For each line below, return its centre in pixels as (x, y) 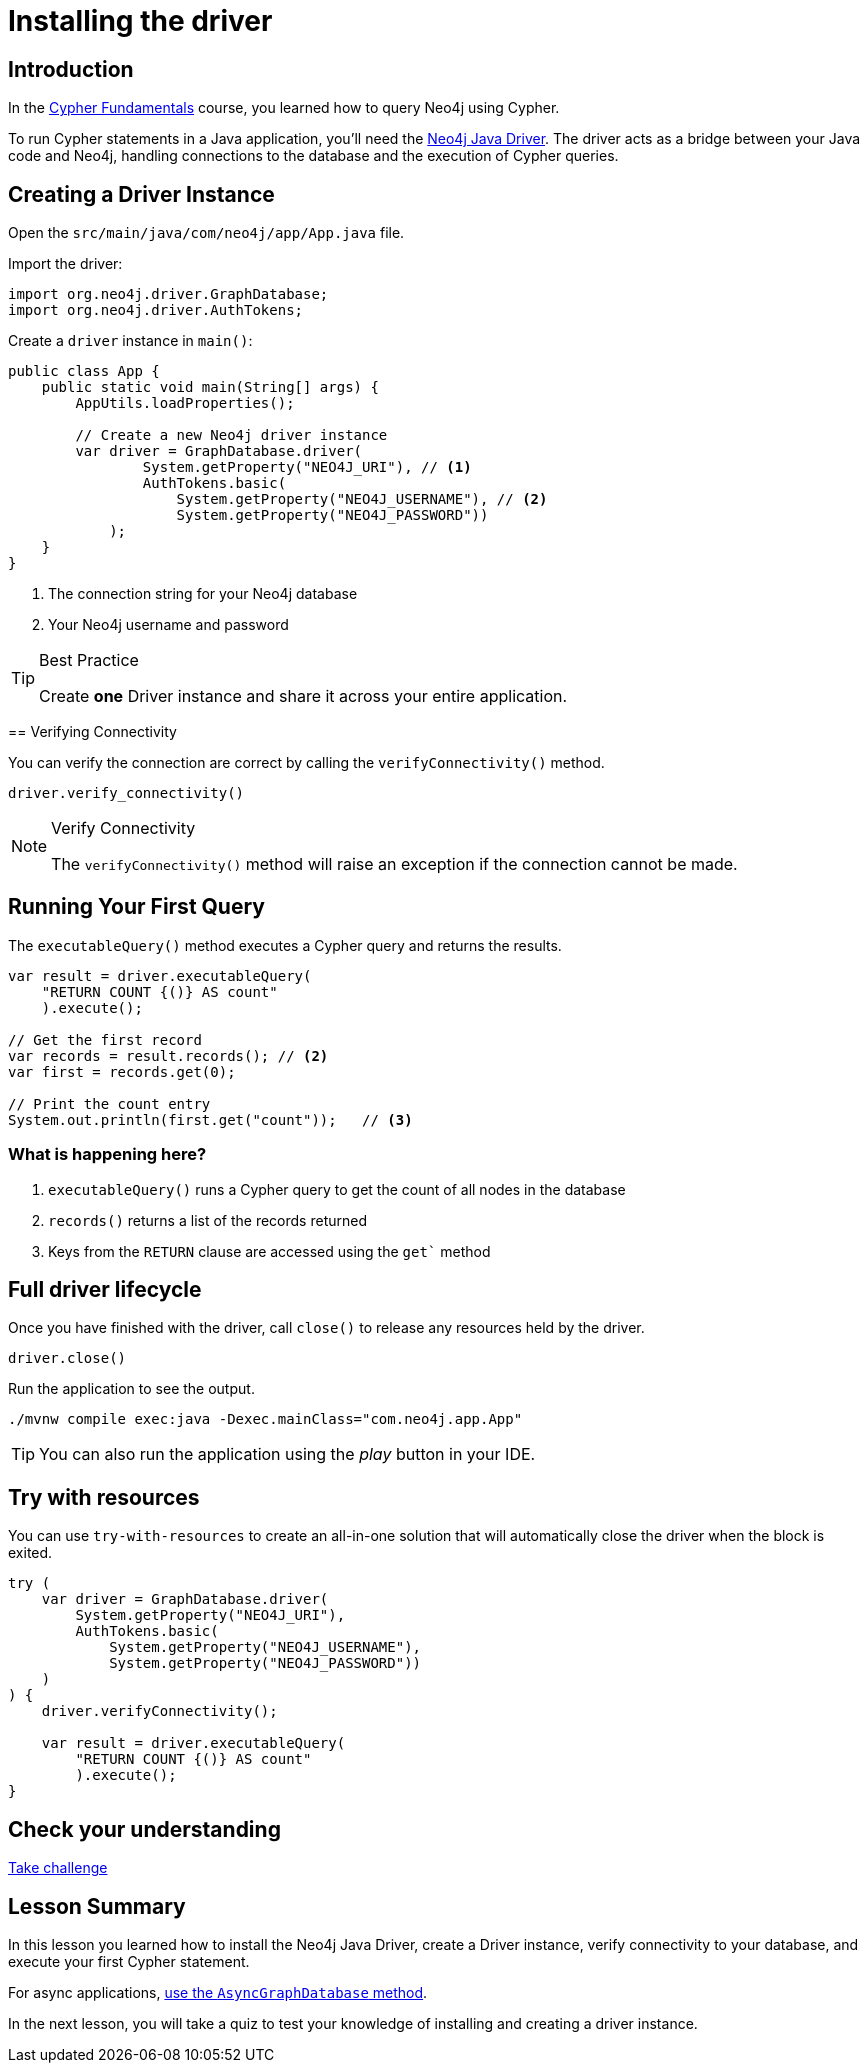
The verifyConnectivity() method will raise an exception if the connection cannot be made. (394, 864)
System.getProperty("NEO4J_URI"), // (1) (307, 467)
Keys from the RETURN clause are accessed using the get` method (269, 1251)
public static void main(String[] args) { (210, 387)
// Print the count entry (109, 1103)
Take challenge (58, 1868)
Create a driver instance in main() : (130, 341)
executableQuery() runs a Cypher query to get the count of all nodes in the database (337, 1189)
